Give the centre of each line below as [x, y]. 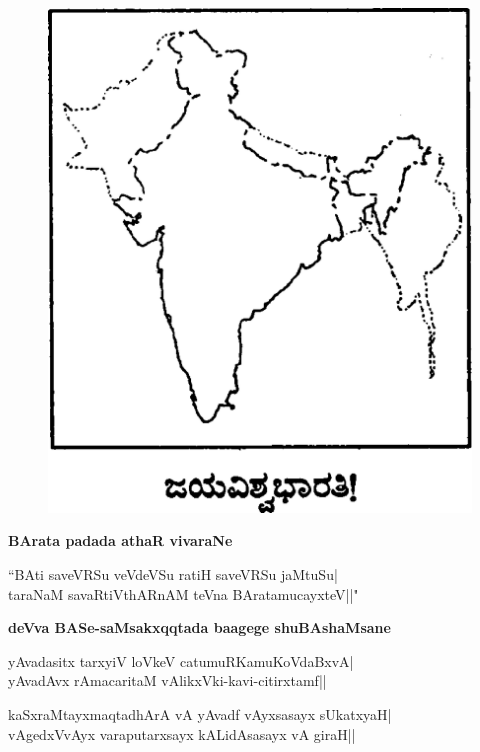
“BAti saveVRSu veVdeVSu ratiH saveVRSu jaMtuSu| [173, 574]
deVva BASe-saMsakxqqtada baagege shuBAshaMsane [199, 627]
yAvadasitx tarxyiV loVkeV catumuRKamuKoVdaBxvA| [181, 660]
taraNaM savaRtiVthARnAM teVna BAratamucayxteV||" [183, 593]
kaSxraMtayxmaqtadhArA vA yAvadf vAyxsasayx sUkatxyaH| [200, 714]
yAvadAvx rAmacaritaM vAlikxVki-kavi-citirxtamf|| [167, 680]
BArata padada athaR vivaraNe [120, 540]
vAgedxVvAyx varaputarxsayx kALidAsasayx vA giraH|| [182, 733]
